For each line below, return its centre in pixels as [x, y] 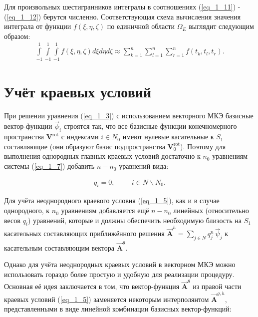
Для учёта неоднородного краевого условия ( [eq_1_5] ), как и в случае [112, 200]
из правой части [217, 286]
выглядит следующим [221, 26]
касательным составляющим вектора [59, 247]
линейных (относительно [211, 210]
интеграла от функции [38, 26]
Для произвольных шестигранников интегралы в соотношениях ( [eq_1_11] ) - [122, 6]
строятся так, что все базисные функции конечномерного [150, 126]
